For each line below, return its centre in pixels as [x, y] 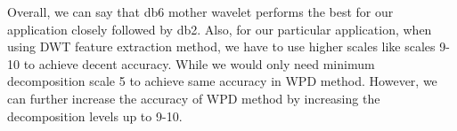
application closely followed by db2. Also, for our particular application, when [220, 29]
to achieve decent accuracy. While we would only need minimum [199, 63]
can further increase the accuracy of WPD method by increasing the [194, 98]
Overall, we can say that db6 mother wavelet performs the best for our [200, 12]
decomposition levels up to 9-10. [95, 116]
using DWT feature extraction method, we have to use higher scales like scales [221, 46]
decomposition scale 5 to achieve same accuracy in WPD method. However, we [222, 81]
